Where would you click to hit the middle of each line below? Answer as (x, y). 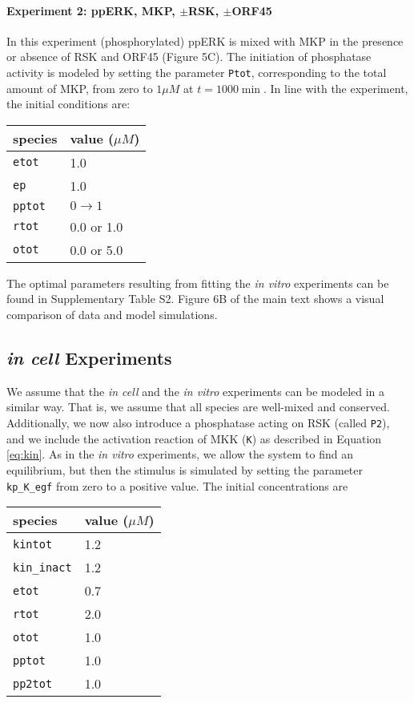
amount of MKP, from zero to (80, 88)
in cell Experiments (89, 358)
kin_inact (42, 567)
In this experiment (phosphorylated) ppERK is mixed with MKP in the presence (205, 40)
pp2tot (33, 683)
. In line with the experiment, (336, 88)
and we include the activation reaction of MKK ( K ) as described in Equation (194, 438)
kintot (33, 544)
